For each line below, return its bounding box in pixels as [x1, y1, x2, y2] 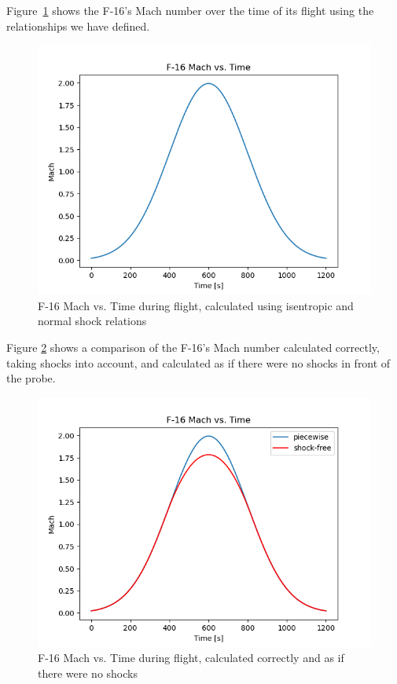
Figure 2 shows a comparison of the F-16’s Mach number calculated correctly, [6, 338, 380, 355]
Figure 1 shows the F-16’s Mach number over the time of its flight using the [6, 2, 374, 18]
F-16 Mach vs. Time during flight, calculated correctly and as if [38, 649, 344, 666]
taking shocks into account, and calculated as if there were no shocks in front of [6, 354, 391, 371]
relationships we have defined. [6, 17, 150, 34]
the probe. [6, 370, 56, 386]
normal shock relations [38, 313, 147, 329]
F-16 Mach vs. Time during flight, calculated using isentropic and [38, 297, 354, 313]
